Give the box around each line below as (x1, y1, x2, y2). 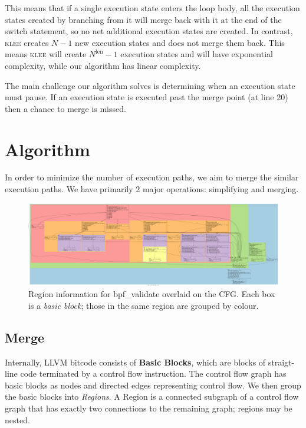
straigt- (268, 355, 295, 368)
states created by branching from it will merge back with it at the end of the (5, 13, 282, 25)
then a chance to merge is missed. (5, 102, 126, 114)
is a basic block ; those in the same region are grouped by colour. (28, 299, 259, 311)
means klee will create (5, 48, 87, 60)
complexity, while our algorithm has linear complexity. (5, 59, 201, 71)
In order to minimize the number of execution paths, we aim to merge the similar (5, 171, 299, 183)
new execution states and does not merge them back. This (75, 36, 285, 48)
